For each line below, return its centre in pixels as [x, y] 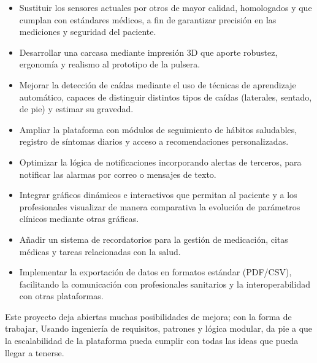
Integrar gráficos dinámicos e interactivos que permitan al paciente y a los [158, 195]
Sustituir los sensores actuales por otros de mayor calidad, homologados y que [166, 7]
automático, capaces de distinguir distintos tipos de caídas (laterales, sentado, [166, 97]
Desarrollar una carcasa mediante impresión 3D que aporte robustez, [148, 52]
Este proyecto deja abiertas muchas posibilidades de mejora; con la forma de [148, 316]
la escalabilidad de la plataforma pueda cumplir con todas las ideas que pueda [152, 341]
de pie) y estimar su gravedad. [76, 109]
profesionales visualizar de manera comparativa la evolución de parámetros [160, 206]
